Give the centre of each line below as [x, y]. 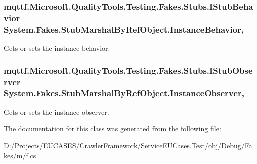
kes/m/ [15, 155]
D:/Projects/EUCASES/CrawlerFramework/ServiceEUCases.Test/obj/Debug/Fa [128, 145]
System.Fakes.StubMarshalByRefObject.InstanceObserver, [124, 93]
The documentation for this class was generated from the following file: [113, 128]
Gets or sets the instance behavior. [57, 48]
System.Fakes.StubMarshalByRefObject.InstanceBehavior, [124, 29]
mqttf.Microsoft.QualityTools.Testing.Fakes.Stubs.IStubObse [128, 70]
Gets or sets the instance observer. [57, 111]
